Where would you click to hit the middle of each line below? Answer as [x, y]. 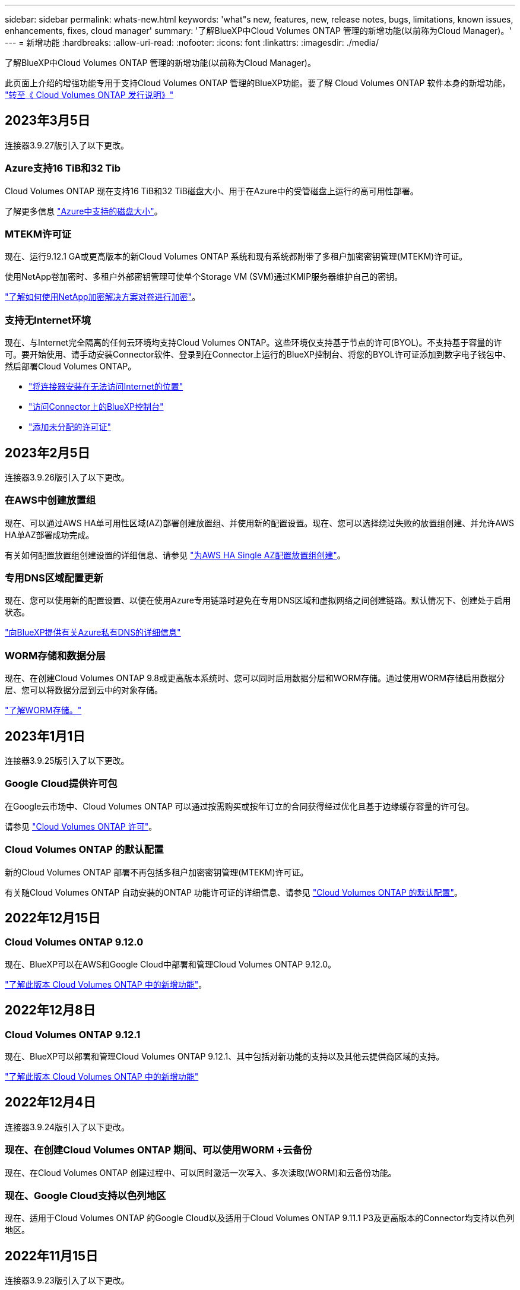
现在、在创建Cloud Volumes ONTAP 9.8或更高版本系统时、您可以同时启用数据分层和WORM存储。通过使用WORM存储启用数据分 [255, 678]
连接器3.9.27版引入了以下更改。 [67, 145]
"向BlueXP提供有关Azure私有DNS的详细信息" [93, 633]
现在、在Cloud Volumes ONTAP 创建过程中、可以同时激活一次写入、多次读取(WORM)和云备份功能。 [201, 1172]
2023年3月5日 [47, 121]
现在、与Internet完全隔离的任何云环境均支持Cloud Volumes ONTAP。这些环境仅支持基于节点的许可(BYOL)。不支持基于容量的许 [253, 343]
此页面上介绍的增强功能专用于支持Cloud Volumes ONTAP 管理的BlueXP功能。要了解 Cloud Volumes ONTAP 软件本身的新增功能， [258, 83]
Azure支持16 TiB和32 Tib [63, 168]
